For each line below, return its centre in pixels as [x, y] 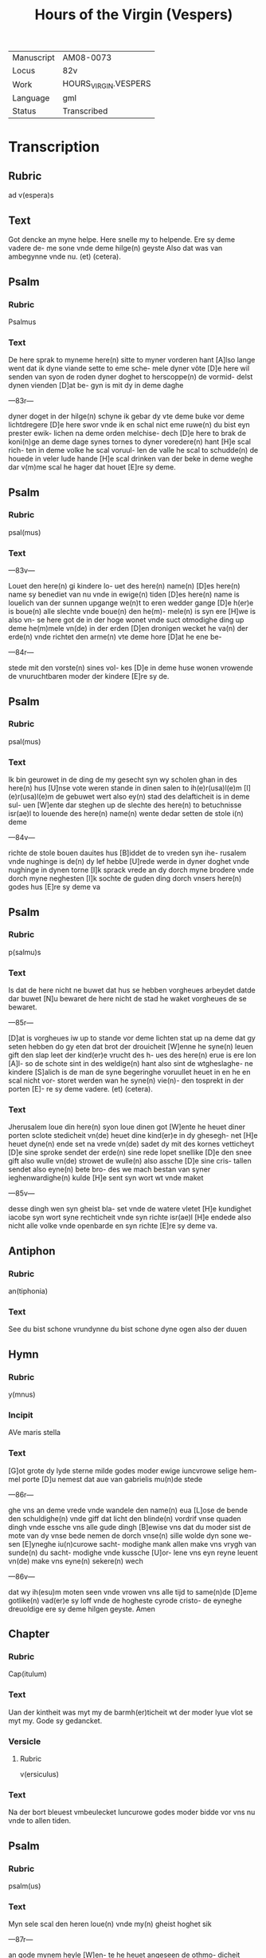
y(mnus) [22, 1394]
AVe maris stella [35, 1433]
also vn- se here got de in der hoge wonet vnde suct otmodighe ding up [126, 620]
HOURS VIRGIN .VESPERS [107, 85]
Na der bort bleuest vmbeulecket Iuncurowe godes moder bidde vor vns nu [132, 1812]
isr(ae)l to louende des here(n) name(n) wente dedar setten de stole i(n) [126, 814]
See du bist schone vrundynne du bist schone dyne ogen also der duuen [127, 1329]
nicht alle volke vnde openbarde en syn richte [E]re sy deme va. [113, 1226]
